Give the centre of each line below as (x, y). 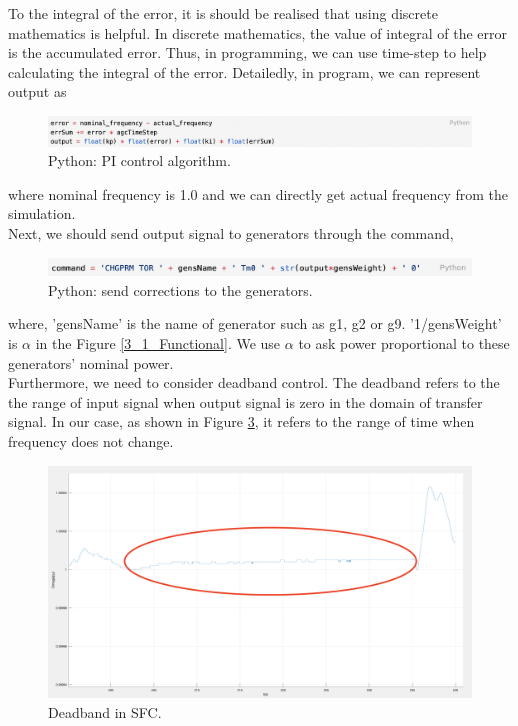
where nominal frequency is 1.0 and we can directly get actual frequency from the (258, 193)
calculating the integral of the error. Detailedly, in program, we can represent (244, 71)
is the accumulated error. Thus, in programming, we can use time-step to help (247, 52)
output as (37, 91)
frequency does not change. (91, 440)
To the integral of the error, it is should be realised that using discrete (223, 13)
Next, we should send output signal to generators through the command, (231, 233)
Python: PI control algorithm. (139, 160)
